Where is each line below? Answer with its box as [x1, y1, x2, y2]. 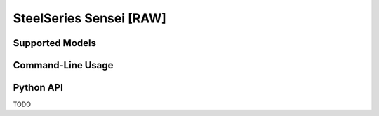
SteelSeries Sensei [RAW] [13, 10, 166, 26]
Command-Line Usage [13, 59, 114, 71]
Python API [13, 82, 63, 94]
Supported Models [13, 37, 96, 49]
